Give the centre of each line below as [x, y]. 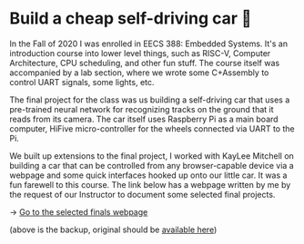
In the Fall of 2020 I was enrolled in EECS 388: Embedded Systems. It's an [149, 44]
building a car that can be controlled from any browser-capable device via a [152, 165]
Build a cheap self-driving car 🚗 [131, 19]
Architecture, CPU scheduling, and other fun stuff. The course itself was [145, 63]
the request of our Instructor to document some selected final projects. [142, 194]
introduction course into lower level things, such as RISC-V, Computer [140, 53]
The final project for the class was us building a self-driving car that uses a [150, 100]
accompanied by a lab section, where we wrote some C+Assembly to [139, 73]
